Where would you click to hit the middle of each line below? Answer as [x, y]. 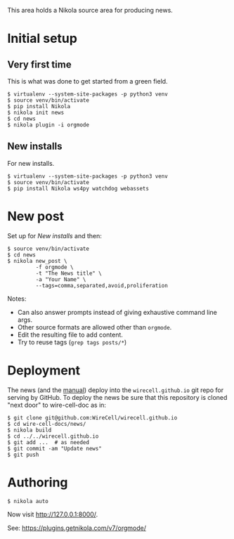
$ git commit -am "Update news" [54, 448]
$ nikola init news [36, 112]
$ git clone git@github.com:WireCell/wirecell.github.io [92, 417]
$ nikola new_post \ [38, 261]
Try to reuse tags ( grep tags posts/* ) [72, 342]
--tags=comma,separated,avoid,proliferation [102, 285]
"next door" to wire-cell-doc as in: [57, 405]
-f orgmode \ [54, 267]
